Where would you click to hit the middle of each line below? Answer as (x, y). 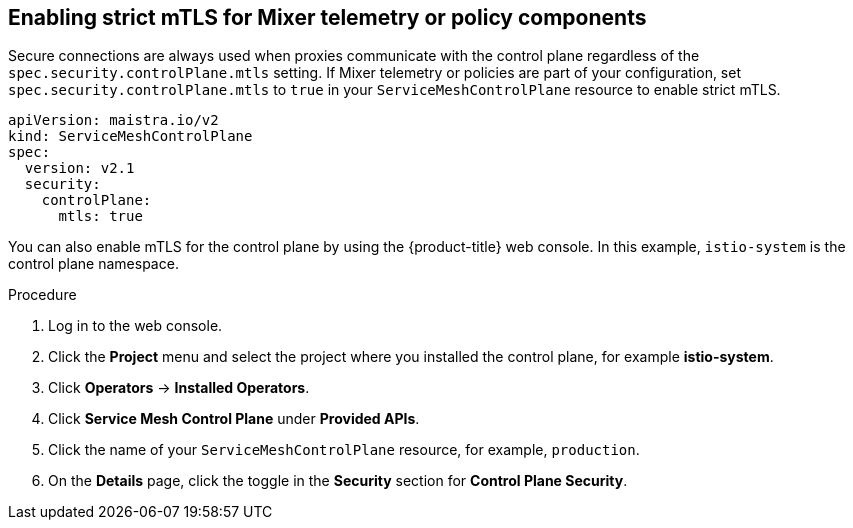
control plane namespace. (93, 264)
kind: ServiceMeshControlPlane (130, 136)
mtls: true (100, 216)
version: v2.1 (79, 168)
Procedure (42, 295)
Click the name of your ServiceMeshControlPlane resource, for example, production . (344, 450)
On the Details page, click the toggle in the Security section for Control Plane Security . (338, 481)
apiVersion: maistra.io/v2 (113, 120)
